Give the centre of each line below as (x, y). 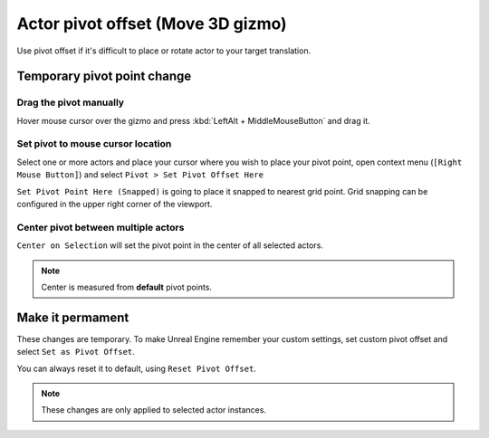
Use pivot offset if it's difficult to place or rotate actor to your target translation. (164, 51)
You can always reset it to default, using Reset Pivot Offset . (137, 368)
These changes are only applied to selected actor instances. (154, 410)
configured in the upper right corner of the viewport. (115, 205)
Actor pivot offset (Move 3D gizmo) (152, 24)
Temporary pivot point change (104, 76)
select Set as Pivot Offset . (76, 352)
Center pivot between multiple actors (101, 227)
